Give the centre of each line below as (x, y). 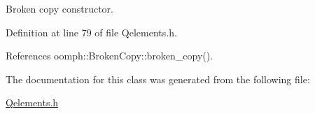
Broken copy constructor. (59, 8)
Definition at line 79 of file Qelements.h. (91, 32)
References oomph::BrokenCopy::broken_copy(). (110, 56)
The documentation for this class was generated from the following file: (158, 79)
